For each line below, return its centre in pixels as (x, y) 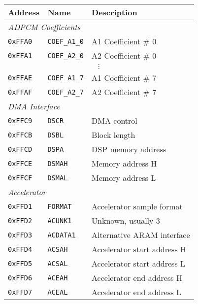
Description (115, 12)
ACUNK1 (60, 220)
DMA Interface (34, 106)
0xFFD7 (20, 292)
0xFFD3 (20, 235)
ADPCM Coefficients (44, 27)
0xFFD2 (20, 220)
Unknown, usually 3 (126, 220)
